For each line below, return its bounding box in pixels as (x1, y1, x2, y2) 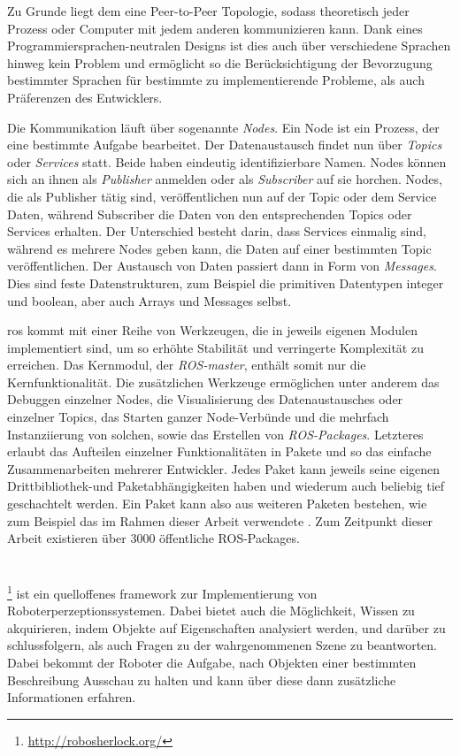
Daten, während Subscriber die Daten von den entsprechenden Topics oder (7, 204, 412, 223)
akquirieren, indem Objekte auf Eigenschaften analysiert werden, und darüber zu (7, 618, 446, 637)
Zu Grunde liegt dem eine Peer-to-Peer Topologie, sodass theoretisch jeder (7, 2, 410, 19)
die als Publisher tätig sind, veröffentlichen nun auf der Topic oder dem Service (7, 187, 437, 205)
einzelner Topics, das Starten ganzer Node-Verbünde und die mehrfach (7, 408, 389, 426)
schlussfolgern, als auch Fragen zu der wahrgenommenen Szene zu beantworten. (7, 636, 438, 654)
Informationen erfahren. (7, 688, 136, 706)
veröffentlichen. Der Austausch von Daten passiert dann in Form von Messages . (7, 256, 437, 275)
